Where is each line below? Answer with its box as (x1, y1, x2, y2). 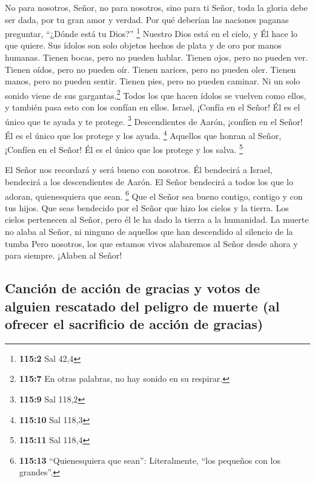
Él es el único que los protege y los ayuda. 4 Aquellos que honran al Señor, (5, 127, 282, 141)
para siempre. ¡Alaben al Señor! (5, 249, 122, 262)
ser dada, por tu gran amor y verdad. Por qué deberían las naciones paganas (5, 13, 289, 25)
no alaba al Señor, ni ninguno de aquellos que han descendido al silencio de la (5, 225, 293, 238)
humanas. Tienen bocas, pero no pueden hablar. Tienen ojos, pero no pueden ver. (5, 51, 308, 64)
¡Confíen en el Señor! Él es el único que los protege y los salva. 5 (5, 141, 243, 155)
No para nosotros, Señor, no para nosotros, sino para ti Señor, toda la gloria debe (5, 1, 308, 13)
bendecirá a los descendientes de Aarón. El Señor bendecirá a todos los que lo (5, 175, 293, 188)
